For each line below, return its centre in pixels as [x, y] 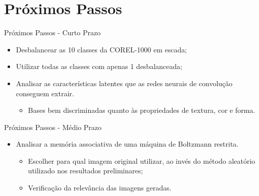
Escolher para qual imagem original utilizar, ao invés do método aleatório [142, 160]
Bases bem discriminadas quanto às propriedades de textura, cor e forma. [142, 110]
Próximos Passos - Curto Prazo [53, 32]
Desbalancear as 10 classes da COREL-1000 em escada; [101, 49]
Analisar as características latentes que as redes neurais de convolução [124, 83]
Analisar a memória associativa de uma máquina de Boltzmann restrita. [127, 144]
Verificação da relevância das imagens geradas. [100, 188]
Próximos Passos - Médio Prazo [53, 127]
